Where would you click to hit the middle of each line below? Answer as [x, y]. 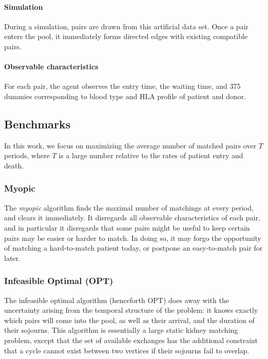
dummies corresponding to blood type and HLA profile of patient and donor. [125, 96]
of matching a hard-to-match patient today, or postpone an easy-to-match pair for [133, 248]
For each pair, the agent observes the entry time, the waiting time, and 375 [122, 86]
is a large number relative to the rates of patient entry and [151, 155]
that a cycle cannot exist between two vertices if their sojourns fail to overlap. [127, 350]
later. [12, 258]
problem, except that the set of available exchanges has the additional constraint [131, 340]
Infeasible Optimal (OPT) [59, 281]
